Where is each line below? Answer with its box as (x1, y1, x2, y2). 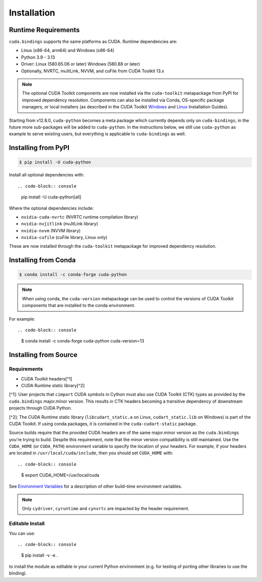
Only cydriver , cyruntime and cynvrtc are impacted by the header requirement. (22, 506, 189, 512)
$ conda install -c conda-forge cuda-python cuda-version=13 (21, 338, 145, 344)
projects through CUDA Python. (9, 405, 72, 411)
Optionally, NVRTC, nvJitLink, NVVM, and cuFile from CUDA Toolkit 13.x (21, 68, 164, 74)
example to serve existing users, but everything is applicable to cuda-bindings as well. (9, 131, 186, 137)
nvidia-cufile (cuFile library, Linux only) (21, 235, 108, 240)
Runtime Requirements (9, 26, 80, 34)
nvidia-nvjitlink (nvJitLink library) (21, 221, 98, 227)
